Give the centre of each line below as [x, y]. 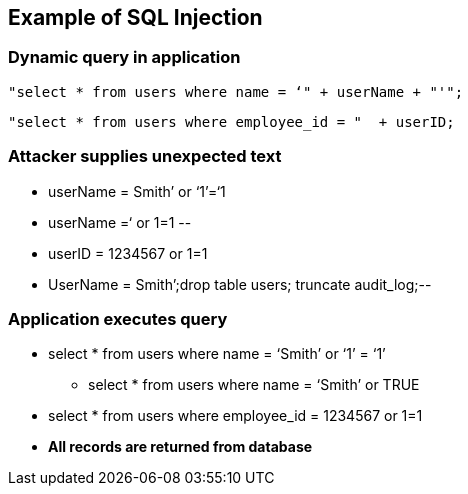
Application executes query [118, 318]
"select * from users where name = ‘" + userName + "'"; [236, 91]
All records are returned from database [180, 447]
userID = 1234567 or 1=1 [128, 253]
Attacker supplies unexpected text [145, 156]
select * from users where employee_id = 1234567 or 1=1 [235, 416]
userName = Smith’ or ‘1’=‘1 [137, 191]
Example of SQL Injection [135, 17]
